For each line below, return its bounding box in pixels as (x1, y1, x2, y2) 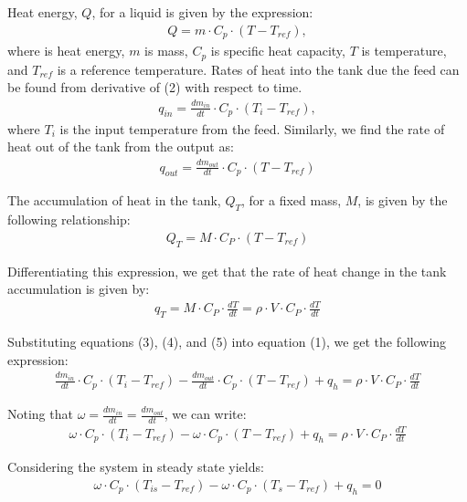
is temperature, (361, 41, 447, 60)
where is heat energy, (7, 41, 125, 60)
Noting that (7, 404, 73, 424)
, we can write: (164, 404, 247, 424)
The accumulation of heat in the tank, (7, 191, 221, 210)
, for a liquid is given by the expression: (91, 3, 313, 21)
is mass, (144, 41, 188, 60)
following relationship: (7, 210, 131, 229)
